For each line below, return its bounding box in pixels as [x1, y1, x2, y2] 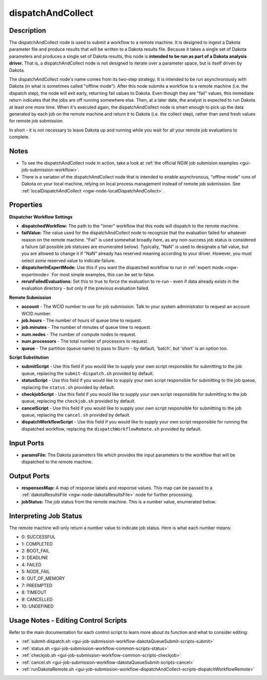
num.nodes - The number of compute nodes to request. [21, 331, 136, 337]
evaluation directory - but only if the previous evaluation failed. [21, 285, 149, 291]
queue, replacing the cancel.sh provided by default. [21, 412, 131, 418]
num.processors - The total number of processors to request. [21, 338, 148, 344]
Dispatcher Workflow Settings [9, 214, 73, 220]
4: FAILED [21, 561, 42, 567]
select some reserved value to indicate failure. [21, 257, 116, 263]
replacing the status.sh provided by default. [21, 384, 116, 390]
